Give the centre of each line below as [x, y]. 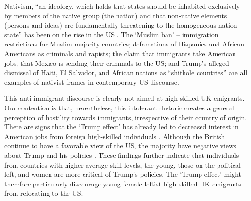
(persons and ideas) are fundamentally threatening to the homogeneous [110, 25]
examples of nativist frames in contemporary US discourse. [92, 82]
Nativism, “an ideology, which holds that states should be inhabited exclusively [122, 6]
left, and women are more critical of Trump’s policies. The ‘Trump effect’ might [123, 174]
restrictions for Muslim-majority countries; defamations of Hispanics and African [124, 44]
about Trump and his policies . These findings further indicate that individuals [122, 155]
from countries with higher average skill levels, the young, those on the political [123, 164]
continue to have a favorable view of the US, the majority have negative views [120, 146]
